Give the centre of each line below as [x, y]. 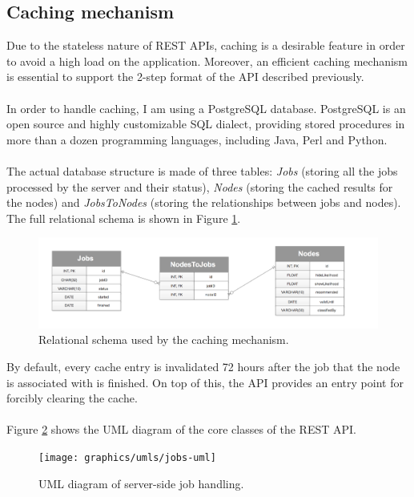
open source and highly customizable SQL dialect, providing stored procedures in [206, 124]
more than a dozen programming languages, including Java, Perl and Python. [197, 139]
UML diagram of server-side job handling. [141, 483]
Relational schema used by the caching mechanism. [164, 339]
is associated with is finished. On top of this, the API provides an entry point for [205, 382]
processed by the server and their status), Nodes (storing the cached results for [200, 186]
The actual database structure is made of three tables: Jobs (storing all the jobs [202, 170]
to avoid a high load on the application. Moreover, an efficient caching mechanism [207, 61]
